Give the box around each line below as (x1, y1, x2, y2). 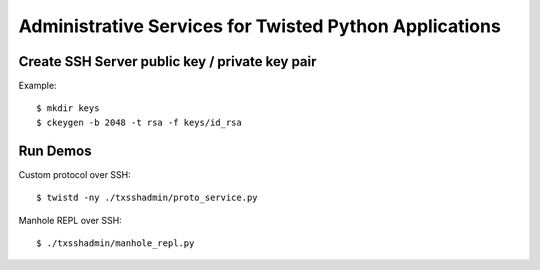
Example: (18, 80, 57, 92)
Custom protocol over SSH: (18, 168, 131, 180)
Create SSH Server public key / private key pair (18, 53, 317, 70)
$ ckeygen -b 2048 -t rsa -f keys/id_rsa (36, 116, 242, 128)
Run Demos (18, 142, 92, 159)
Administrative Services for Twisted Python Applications (18, 15, 502, 37)
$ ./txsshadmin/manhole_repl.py (36, 237, 195, 249)
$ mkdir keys (36, 103, 100, 114)
